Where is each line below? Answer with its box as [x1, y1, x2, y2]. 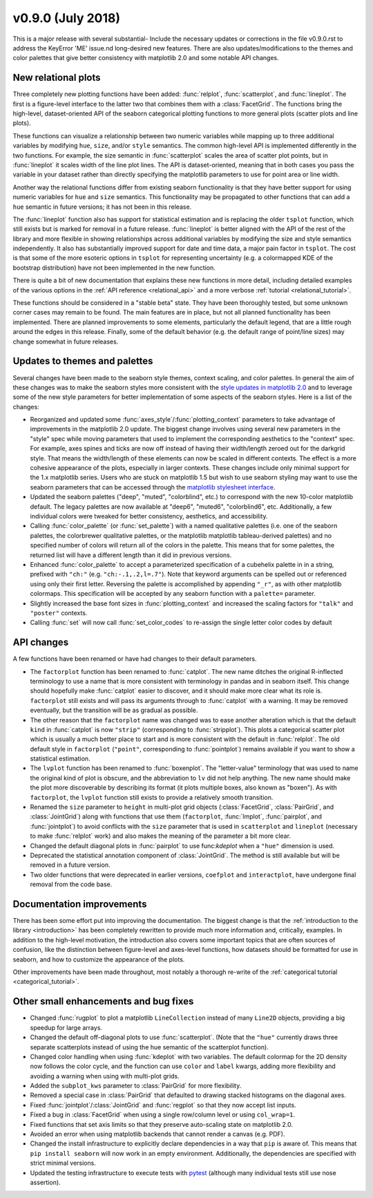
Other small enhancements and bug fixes [12, 995, 194, 1007]
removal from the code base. [30, 880, 113, 888]
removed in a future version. [30, 861, 111, 869]
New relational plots [12, 72, 101, 84]
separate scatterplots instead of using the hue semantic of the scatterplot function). [30, 1042, 269, 1051]
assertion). [30, 1178, 61, 1186]
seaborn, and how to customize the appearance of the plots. [12, 955, 185, 964]
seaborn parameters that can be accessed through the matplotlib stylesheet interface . [30, 483, 276, 491]
